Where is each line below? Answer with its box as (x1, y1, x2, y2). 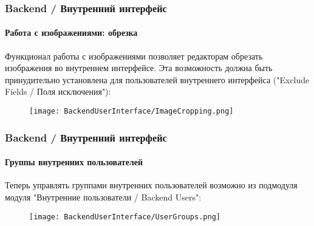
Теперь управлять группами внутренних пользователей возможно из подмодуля (5, 179, 298, 191)
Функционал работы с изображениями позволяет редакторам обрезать (5, 49, 263, 62)
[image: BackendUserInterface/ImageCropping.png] (29, 107, 234, 116)
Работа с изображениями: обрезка (5, 26, 138, 39)
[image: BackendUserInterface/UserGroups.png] (29, 212, 220, 221)
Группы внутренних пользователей (5, 156, 143, 168)
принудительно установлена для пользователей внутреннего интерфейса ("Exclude (5, 73, 310, 86)
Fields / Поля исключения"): (5, 85, 111, 98)
